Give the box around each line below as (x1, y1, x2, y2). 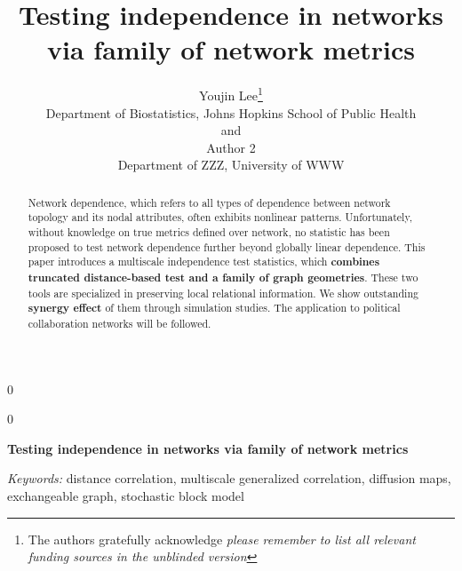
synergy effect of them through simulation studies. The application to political (28, 300, 401, 316)
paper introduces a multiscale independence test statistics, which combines (28, 254, 380, 270)
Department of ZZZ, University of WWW (117, 155, 345, 174)
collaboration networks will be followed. (28, 315, 211, 330)
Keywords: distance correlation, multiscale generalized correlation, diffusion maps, (7, 469, 451, 488)
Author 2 (206, 138, 256, 156)
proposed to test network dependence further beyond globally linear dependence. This (28, 239, 426, 254)
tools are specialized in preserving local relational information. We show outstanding (28, 285, 418, 300)
